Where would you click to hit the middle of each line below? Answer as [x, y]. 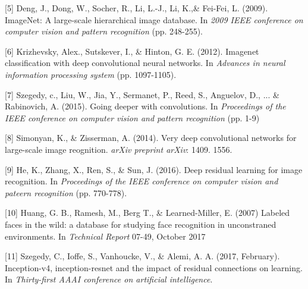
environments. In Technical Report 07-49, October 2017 [105, 236]
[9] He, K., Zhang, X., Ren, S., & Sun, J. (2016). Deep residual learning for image [154, 169]
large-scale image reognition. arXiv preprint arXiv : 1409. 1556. [119, 149]
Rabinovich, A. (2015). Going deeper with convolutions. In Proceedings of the [145, 106]
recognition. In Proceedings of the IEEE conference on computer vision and [142, 181]
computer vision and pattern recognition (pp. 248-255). [104, 31]
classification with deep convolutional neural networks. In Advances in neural [145, 63]
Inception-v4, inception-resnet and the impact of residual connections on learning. [154, 267]
